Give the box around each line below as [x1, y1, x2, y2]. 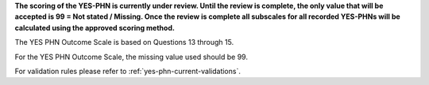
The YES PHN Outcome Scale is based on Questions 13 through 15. [14, 38, 234, 47]
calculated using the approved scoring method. [14, 23, 175, 32]
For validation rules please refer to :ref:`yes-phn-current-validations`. [14, 66, 242, 76]
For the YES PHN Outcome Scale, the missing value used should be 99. [14, 52, 248, 61]
